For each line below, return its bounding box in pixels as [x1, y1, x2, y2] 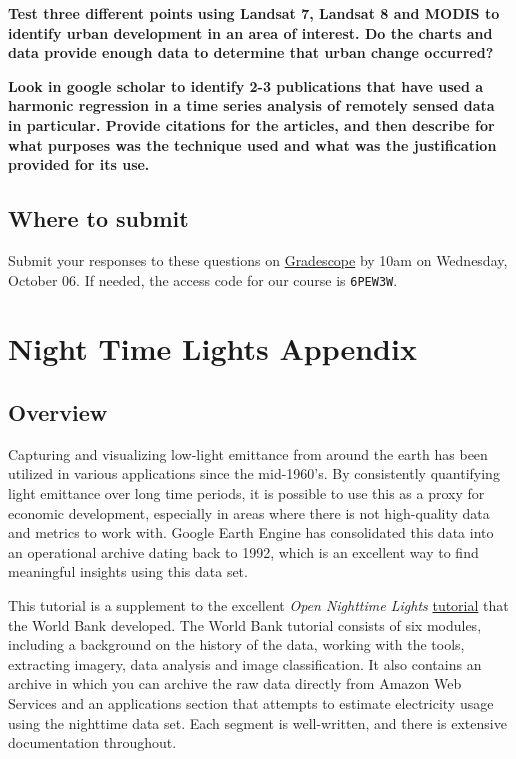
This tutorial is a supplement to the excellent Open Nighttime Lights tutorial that [8, 594, 509, 615]
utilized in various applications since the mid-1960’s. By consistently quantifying [8, 463, 500, 484]
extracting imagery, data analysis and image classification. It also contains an [8, 653, 482, 674]
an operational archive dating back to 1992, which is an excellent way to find [8, 541, 479, 562]
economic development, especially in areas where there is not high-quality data [8, 502, 490, 523]
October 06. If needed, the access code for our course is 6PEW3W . [8, 269, 398, 290]
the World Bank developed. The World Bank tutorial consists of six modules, [8, 614, 482, 635]
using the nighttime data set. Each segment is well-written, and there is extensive [8, 712, 507, 733]
